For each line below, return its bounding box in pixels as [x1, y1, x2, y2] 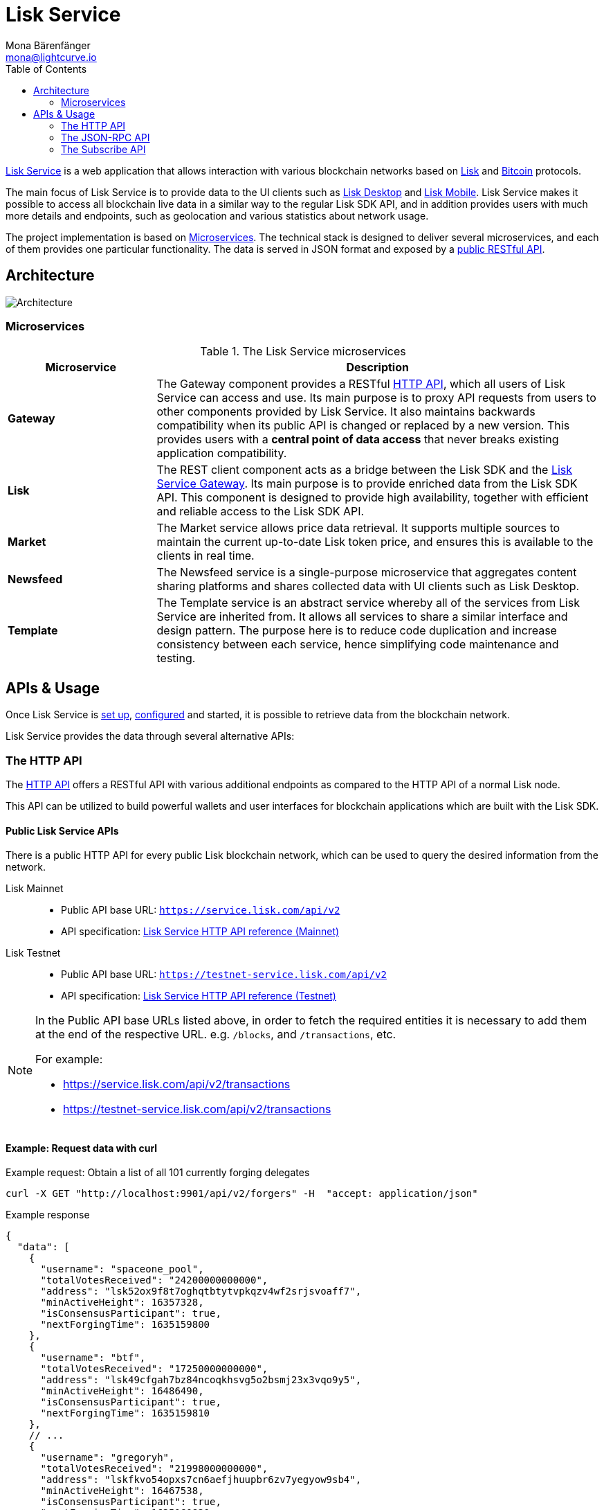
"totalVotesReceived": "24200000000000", [40, 1274, 268, 1286]
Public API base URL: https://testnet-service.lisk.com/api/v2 [61, 968, 387, 981]
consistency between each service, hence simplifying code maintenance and [156, 637, 559, 652]
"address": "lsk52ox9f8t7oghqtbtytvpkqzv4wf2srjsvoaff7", [40, 1286, 362, 1297]
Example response [6, 1209, 90, 1221]
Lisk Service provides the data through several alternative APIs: [6, 730, 295, 743]
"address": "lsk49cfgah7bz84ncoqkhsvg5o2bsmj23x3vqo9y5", [40, 1374, 362, 1386]
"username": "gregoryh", [40, 1452, 175, 1464]
